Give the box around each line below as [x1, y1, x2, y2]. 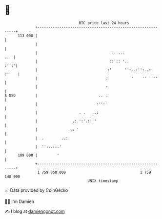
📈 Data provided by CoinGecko [4, 187, 68, 193]
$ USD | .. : [4, 93, 108, 98]
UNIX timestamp [87, 178, 119, 183]
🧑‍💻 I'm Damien [4, 199, 35, 204]
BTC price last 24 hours [79, 20, 130, 25]
